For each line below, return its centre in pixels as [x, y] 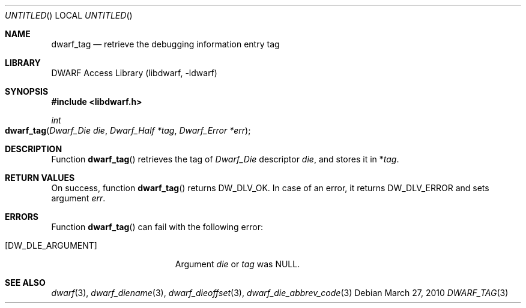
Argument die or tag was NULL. [237, 264]
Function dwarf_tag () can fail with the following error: [157, 227]
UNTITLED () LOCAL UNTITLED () [69, 15]
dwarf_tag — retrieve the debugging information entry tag [165, 44]
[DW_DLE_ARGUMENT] [51, 245]
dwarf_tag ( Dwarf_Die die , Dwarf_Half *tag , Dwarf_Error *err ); [128, 130]
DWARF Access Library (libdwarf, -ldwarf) [134, 73]
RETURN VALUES [40, 178]
